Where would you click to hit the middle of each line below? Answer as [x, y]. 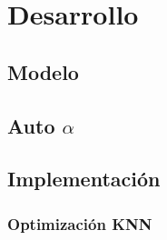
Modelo [43, 71]
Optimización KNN [80, 223]
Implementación [84, 179]
